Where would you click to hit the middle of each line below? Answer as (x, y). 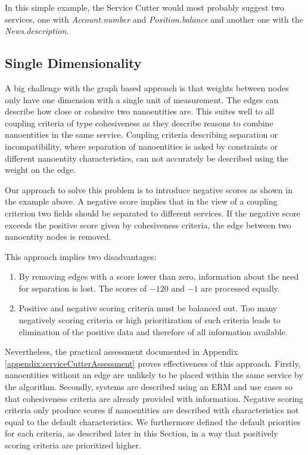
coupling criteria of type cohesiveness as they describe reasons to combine (139, 123)
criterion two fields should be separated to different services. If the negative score (153, 213)
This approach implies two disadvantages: (81, 256)
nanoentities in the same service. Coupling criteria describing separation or (141, 134)
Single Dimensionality (73, 63)
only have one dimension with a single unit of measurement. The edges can (142, 99)
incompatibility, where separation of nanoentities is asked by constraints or (141, 146)
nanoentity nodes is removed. (58, 236)
